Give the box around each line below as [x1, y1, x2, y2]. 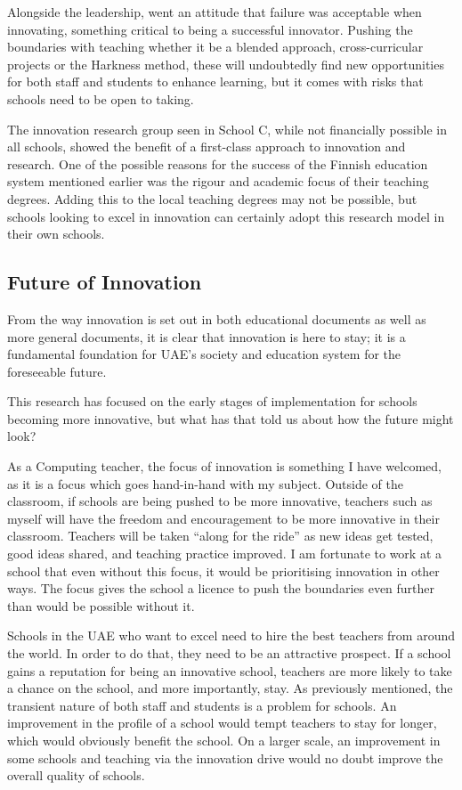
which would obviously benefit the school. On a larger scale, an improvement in [7, 730, 441, 749]
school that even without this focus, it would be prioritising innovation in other [7, 561, 440, 580]
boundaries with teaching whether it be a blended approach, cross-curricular [7, 37, 424, 56]
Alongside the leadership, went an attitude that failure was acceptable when [7, 3, 422, 20]
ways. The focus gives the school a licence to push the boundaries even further [7, 579, 435, 598]
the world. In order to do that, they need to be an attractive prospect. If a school [7, 644, 451, 663]
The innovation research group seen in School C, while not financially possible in [7, 119, 447, 138]
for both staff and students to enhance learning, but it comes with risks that [7, 72, 424, 91]
